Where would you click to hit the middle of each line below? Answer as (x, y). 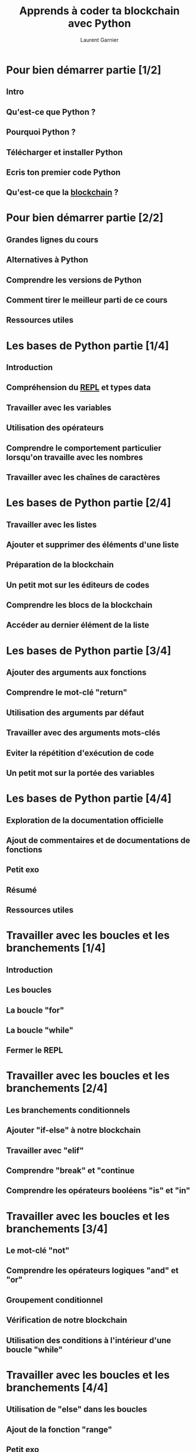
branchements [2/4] (57, 1088)
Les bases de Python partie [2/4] (89, 503)
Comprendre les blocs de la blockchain (79, 605)
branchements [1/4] (56, 948)
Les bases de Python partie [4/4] (89, 799)
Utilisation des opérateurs (55, 428)
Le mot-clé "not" (38, 1251)
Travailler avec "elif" (45, 1150)
